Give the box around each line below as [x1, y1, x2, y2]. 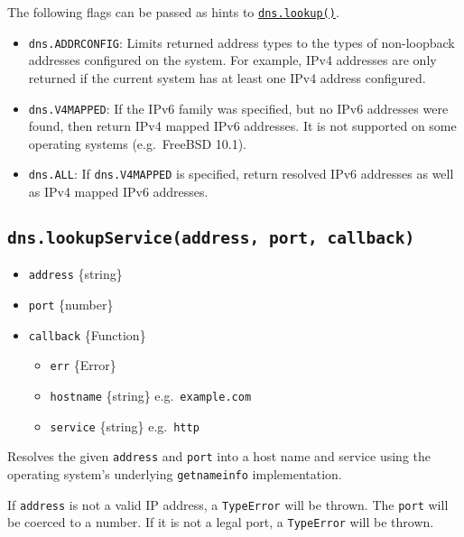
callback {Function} [28, 325, 146, 344]
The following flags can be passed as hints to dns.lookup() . [7, 3, 339, 21]
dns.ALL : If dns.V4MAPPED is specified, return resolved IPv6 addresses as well [28, 164, 454, 183]
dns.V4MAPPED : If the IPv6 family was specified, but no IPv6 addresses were [28, 98, 449, 117]
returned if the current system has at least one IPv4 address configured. [28, 68, 426, 87]
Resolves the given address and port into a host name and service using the [7, 447, 432, 466]
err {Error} [50, 356, 116, 375]
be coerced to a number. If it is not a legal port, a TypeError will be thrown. [7, 513, 434, 532]
